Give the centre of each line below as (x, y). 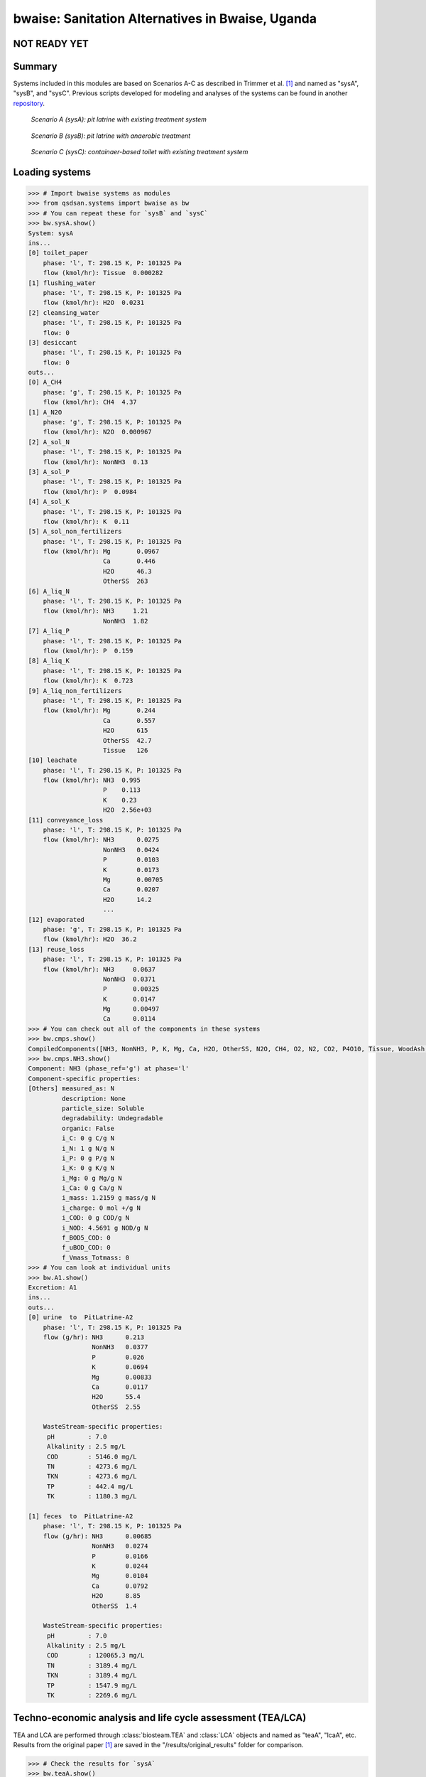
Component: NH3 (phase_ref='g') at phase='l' (109, 1069)
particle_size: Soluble (103, 1108)
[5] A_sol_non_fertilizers (75, 532)
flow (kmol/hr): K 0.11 (86, 521)
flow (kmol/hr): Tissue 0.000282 (103, 273)
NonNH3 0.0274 (120, 1546)
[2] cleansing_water (64, 312)
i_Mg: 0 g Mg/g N (92, 1178)
